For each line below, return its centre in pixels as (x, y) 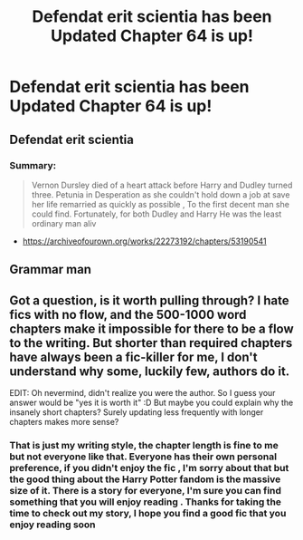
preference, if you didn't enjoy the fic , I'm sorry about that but (149, 468)
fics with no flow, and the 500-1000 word (128, 314)
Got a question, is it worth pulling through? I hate (149, 300)
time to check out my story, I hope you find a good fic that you (148, 513)
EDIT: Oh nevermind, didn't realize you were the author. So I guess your (142, 393)
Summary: (33, 165)
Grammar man (51, 270)
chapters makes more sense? (64, 422)
